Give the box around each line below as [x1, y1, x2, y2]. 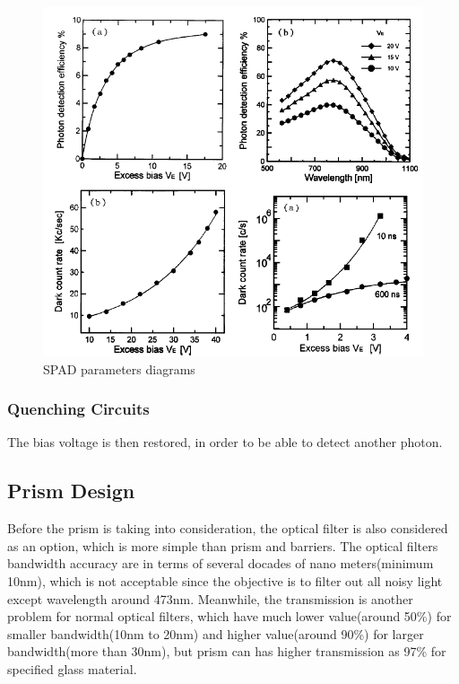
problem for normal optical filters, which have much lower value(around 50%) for [7, 607, 452, 626]
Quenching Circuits [7, 398, 150, 420]
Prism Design [7, 477, 135, 504]
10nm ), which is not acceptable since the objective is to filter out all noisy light [7, 572, 443, 591]
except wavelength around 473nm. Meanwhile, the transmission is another [7, 589, 413, 608]
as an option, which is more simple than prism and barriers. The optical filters [7, 536, 438, 555]
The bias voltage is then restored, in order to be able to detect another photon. [7, 433, 443, 452]
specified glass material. [7, 660, 137, 679]
